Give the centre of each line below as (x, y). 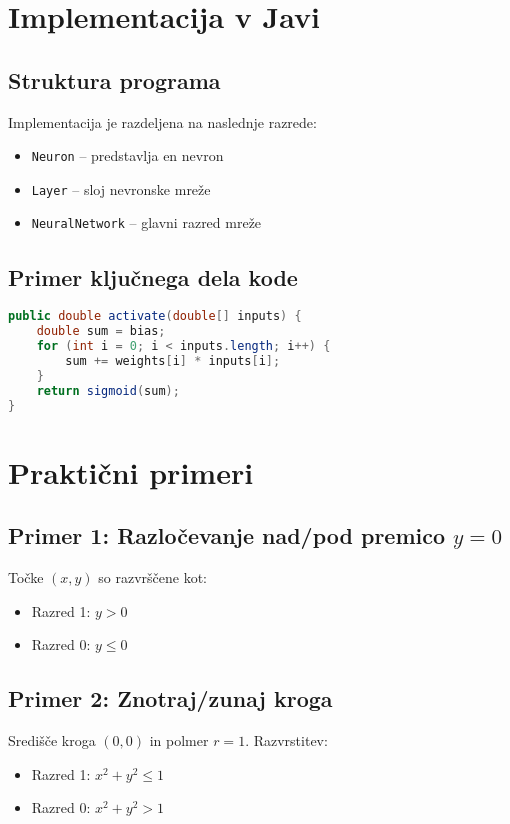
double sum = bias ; (101, 331)
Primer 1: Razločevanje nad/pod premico (227, 535)
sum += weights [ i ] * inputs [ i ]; (173, 360)
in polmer (179, 740)
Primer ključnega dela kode (153, 276)
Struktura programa (114, 79)
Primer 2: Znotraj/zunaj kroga (170, 698)
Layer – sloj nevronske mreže (121, 188)
